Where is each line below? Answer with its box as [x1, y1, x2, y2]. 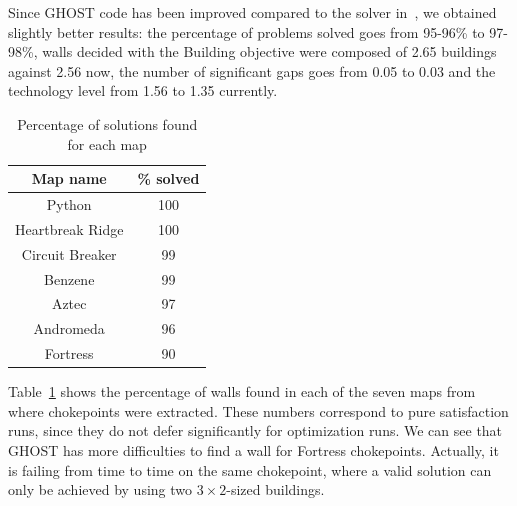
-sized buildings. [226, 479, 325, 500]
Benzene [44, 268, 95, 289]
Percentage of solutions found [17, 113, 198, 134]
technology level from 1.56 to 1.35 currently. [8, 80, 278, 101]
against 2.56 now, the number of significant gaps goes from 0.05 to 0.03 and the [8, 60, 496, 81]
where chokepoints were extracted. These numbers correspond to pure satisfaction [8, 400, 509, 421]
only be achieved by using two [8, 479, 193, 500]
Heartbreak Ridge [15, 218, 124, 239]
